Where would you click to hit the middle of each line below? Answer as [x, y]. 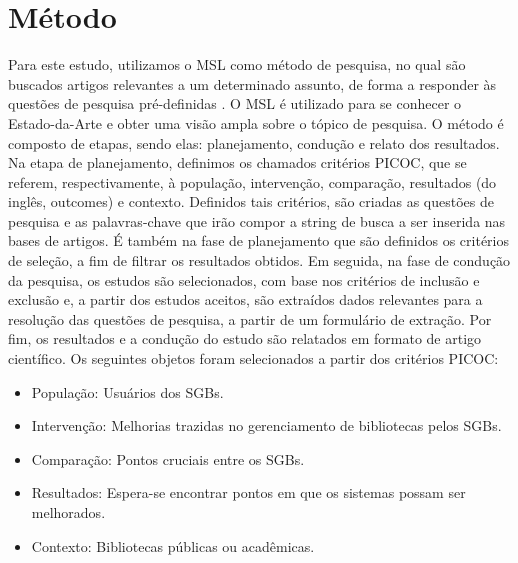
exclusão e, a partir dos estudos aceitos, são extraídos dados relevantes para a [245, 299]
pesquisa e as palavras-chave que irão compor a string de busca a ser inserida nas [257, 220]
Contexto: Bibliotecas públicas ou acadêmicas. [173, 545]
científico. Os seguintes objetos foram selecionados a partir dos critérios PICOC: [253, 358]
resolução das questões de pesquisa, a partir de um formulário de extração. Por [250, 318]
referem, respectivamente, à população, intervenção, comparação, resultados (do [252, 181]
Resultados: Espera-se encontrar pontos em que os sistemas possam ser [248, 492]
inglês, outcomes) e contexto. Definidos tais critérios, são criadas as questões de [251, 201]
